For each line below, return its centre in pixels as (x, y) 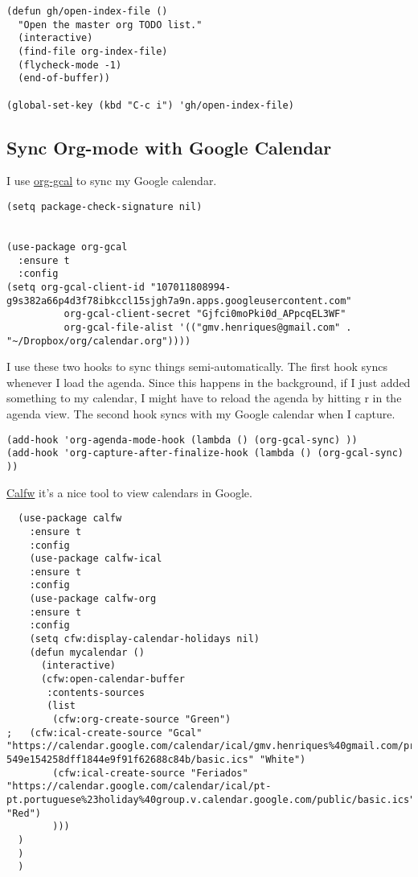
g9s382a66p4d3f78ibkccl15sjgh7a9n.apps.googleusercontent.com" (179, 301)
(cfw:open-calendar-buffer (113, 679)
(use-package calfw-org (93, 599)
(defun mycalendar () (87, 652)
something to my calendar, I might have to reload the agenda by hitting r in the (204, 398)
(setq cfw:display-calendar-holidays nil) (144, 639)
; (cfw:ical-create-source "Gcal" (104, 733)
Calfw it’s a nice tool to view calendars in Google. (129, 492)
